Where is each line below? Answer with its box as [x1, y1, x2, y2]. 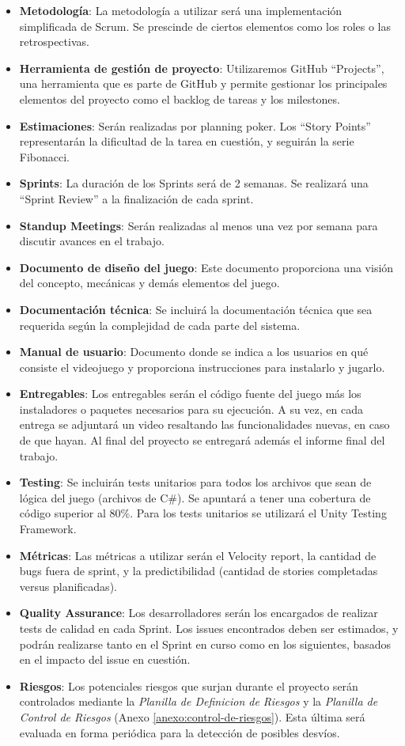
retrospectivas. [19, 33, 89, 50]
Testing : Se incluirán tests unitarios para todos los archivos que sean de [19, 474, 372, 490]
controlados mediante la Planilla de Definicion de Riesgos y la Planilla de [19, 693, 378, 710]
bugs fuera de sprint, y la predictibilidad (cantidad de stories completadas [19, 562, 378, 579]
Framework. [19, 521, 77, 537]
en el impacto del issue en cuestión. [19, 651, 191, 668]
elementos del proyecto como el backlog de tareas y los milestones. [19, 90, 340, 107]
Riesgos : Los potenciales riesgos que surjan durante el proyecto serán [19, 677, 358, 694]
